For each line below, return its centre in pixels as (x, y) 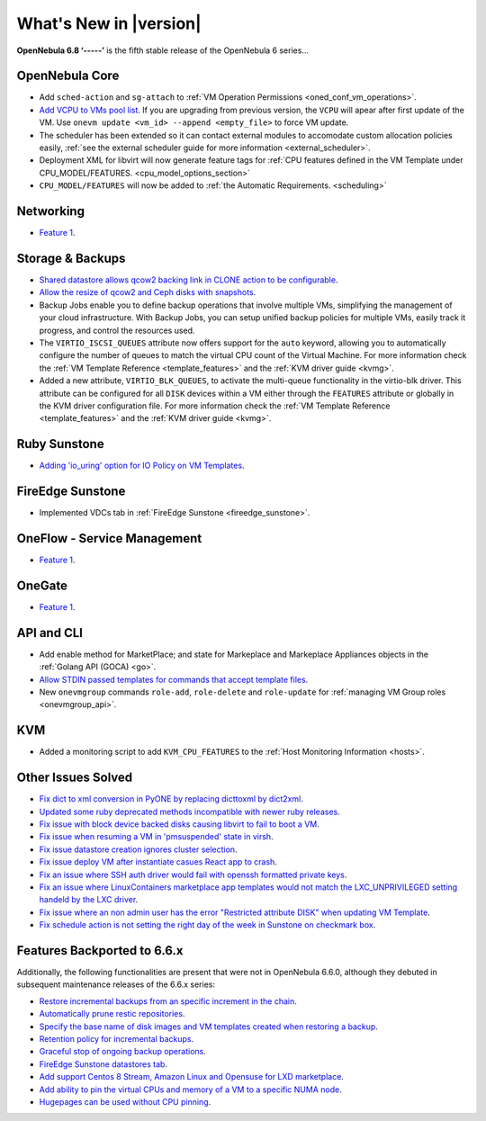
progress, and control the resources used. (117, 330)
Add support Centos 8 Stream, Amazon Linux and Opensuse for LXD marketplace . (191, 1077)
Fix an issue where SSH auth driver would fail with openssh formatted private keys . (193, 874)
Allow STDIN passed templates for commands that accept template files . (174, 679)
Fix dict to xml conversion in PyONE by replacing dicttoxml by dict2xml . (171, 799)
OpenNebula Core (68, 76)
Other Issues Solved (75, 778)
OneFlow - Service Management (109, 538)
